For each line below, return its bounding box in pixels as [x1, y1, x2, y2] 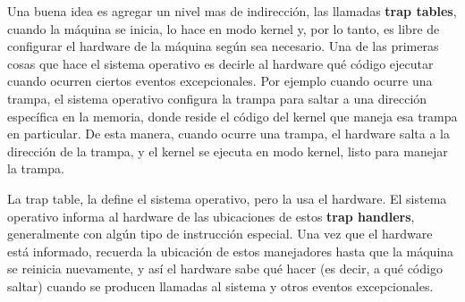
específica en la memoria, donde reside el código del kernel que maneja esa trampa [7, 106, 458, 125]
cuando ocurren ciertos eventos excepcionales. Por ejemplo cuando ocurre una [7, 71, 433, 90]
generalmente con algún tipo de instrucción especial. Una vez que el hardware [7, 224, 433, 243]
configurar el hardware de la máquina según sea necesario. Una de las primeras [7, 37, 439, 55]
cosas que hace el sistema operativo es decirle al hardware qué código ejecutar [7, 54, 434, 72]
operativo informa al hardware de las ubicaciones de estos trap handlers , [7, 206, 415, 225]
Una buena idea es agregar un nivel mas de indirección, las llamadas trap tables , [7, 2, 457, 20]
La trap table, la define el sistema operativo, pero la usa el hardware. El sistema [7, 189, 447, 207]
